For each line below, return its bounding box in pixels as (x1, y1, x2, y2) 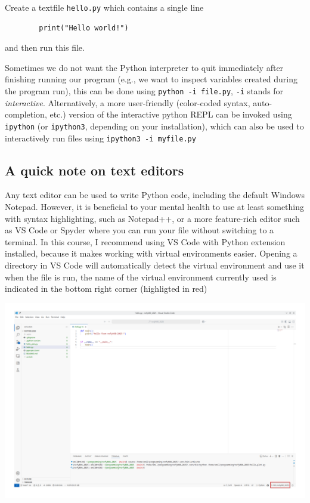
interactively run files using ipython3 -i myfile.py (5, 131, 196, 144)
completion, (5, 108, 47, 121)
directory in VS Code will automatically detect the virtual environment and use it (5, 258, 305, 271)
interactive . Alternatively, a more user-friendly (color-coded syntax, (5, 96, 250, 109)
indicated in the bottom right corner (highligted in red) (5, 282, 207, 295)
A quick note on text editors (5, 161, 184, 179)
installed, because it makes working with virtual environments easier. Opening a (5, 247, 297, 260)
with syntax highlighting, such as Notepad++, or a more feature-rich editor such (5, 212, 300, 224)
